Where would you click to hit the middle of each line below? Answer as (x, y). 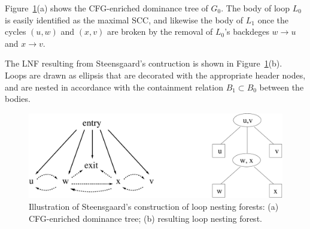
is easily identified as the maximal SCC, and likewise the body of (124, 19)
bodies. (18, 99)
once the (273, 19)
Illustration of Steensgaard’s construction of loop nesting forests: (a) (154, 206)
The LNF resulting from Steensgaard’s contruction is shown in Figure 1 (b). (144, 63)
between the (282, 87)
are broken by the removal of (160, 31)
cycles (16, 31)
